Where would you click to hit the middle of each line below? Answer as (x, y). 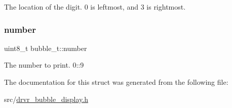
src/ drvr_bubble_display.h (46, 99)
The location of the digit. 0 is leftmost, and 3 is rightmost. (95, 7)
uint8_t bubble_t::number (46, 48)
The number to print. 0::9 (44, 65)
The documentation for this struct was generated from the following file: (116, 82)
